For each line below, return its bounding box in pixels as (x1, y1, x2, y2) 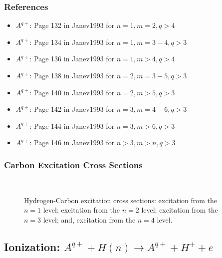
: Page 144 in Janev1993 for (29, 120, 115, 131)
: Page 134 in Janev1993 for (29, 36, 115, 47)
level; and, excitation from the (43, 214, 136, 225)
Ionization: (4, 239, 60, 254)
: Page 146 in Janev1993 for (29, 137, 115, 148)
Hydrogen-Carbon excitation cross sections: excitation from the (24, 195, 218, 205)
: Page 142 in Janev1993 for (29, 104, 115, 114)
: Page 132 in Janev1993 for (29, 20, 115, 30)
